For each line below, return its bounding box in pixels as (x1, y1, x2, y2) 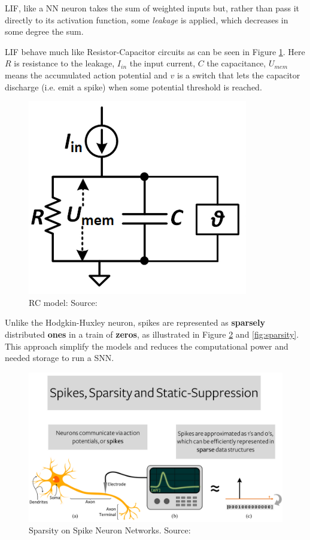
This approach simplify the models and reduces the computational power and (5, 339, 288, 352)
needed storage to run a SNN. (5, 351, 114, 364)
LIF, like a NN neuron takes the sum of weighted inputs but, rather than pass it (5, 2, 300, 14)
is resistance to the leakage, (14, 57, 115, 69)
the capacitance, (206, 57, 266, 69)
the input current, (129, 57, 196, 69)
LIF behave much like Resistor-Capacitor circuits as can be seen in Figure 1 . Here (5, 45, 305, 57)
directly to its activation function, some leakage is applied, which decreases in (5, 13, 288, 26)
